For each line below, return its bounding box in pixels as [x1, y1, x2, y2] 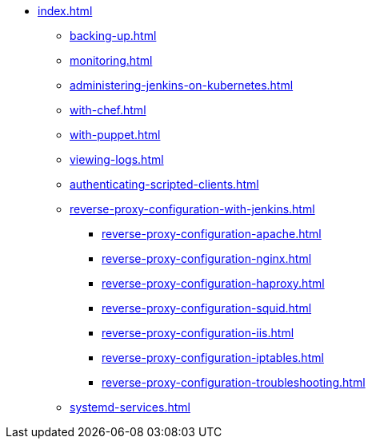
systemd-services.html [70, 400, 190, 414]
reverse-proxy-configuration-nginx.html [102, 252, 312, 265]
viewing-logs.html [70, 153, 164, 166]
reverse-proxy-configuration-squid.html [102, 301, 312, 315]
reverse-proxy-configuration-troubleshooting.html [102, 375, 366, 389]
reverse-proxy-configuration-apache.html [102, 227, 322, 240]
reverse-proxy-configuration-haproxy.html [102, 276, 325, 290]
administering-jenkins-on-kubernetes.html [70, 78, 294, 92]
